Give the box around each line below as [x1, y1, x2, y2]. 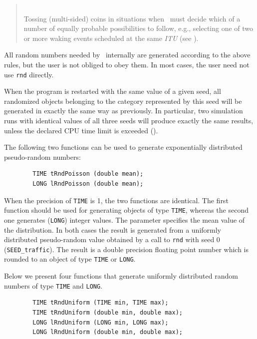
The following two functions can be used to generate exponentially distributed [4, 142, 243, 152]
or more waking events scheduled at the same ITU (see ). [23, 32, 199, 43]
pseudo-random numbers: [4, 151, 81, 162]
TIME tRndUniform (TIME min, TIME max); [32, 299, 169, 307]
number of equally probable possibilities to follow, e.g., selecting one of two [23, 23, 254, 33]
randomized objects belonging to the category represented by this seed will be [4, 95, 242, 106]
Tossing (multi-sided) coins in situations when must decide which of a [23, 13, 241, 23]
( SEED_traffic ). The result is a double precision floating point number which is [4, 244, 249, 254]
